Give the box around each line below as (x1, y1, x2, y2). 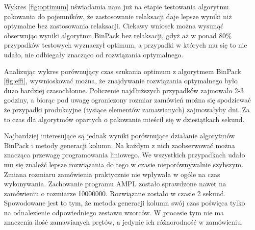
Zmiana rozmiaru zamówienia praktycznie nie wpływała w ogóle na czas (4, 169, 220, 179)
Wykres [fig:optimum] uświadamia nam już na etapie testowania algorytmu (4, 1, 229, 11)
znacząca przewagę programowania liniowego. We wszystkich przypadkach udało (4, 150, 245, 160)
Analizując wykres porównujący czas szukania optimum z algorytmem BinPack (4, 66, 241, 76)
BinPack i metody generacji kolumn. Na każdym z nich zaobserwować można (4, 140, 235, 150)
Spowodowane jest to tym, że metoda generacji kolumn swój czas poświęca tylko (4, 198, 245, 208)
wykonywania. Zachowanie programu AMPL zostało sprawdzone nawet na (4, 179, 226, 189)
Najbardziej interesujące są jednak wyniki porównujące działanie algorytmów (4, 130, 235, 141)
